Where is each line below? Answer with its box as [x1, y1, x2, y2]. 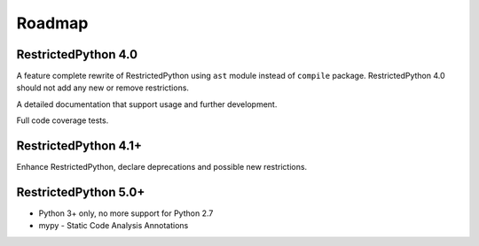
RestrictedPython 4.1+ [16, 138, 142, 154]
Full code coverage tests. [16, 115, 109, 126]
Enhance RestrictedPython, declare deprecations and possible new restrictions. [16, 162, 308, 173]
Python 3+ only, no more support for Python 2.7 [38, 208, 214, 219]
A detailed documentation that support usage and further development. [16, 98, 278, 110]
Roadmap [16, 13, 89, 33]
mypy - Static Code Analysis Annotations [38, 220, 189, 231]
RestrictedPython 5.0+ [16, 184, 145, 199]
